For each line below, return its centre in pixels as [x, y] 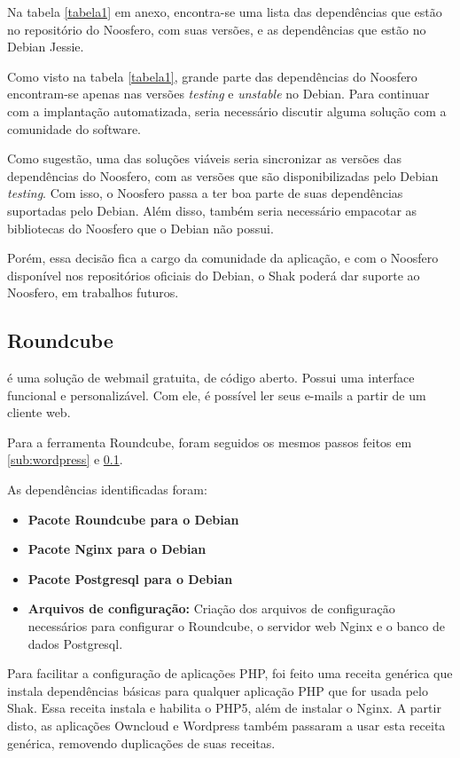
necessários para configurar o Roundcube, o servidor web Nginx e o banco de [236, 626]
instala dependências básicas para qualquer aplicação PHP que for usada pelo [218, 690]
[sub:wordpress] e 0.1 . [65, 459]
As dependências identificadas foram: [107, 490]
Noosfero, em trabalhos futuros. [93, 292]
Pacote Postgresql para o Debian [130, 578]
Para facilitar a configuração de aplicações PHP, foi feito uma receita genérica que [230, 673]
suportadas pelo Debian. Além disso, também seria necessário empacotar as [212, 210]
